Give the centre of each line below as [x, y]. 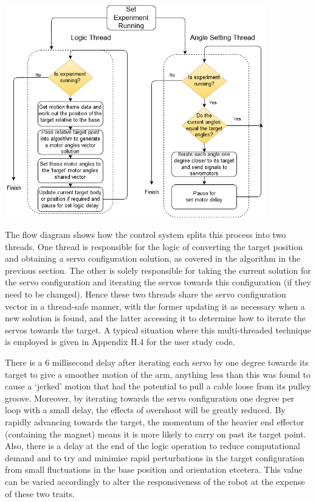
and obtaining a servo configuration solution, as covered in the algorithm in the [153, 258]
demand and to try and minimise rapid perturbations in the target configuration [155, 457]
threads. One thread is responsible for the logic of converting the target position [154, 246]
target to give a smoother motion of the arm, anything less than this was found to [158, 374]
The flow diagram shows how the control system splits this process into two [146, 235]
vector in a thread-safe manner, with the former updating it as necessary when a [155, 306]
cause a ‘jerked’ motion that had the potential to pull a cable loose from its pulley [158, 386]
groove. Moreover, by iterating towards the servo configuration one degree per [150, 398]
